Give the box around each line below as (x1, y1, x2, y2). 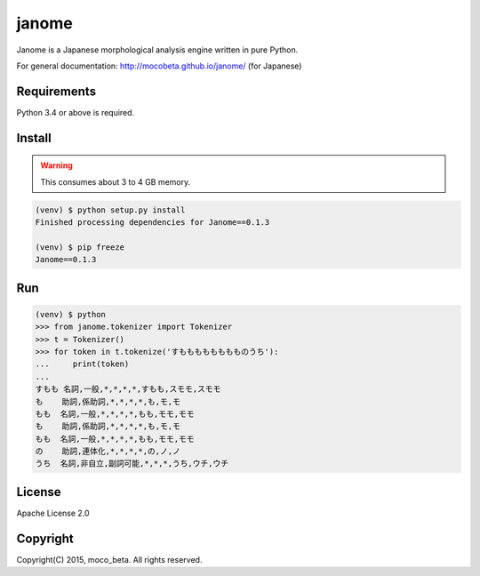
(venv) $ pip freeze (35, 242, 124, 252)
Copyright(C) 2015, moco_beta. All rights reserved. (16, 554, 203, 564)
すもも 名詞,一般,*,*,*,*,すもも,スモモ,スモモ (35, 384, 221, 395)
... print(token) (35, 359, 130, 369)
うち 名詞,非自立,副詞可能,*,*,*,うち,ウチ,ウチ (35, 459, 229, 468)
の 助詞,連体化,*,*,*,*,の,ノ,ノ (35, 446, 181, 457)
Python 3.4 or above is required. (16, 107, 135, 117)
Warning (40, 160, 73, 171)
